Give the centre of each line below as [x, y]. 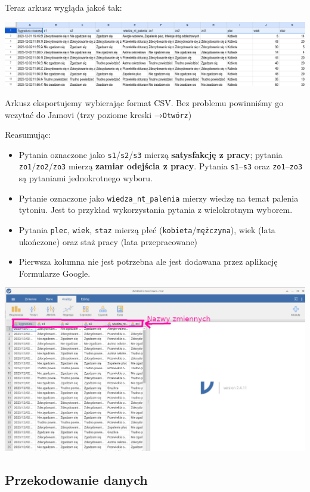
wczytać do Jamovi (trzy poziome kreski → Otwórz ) [98, 114]
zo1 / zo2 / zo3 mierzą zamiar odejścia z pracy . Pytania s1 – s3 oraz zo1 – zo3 [161, 166]
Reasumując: [28, 134]
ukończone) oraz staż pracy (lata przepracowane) [108, 241]
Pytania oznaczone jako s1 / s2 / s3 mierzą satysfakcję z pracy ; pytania [151, 154]
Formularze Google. [55, 273]
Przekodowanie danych [76, 479]
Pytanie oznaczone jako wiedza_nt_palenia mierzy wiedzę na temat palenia [159, 198]
